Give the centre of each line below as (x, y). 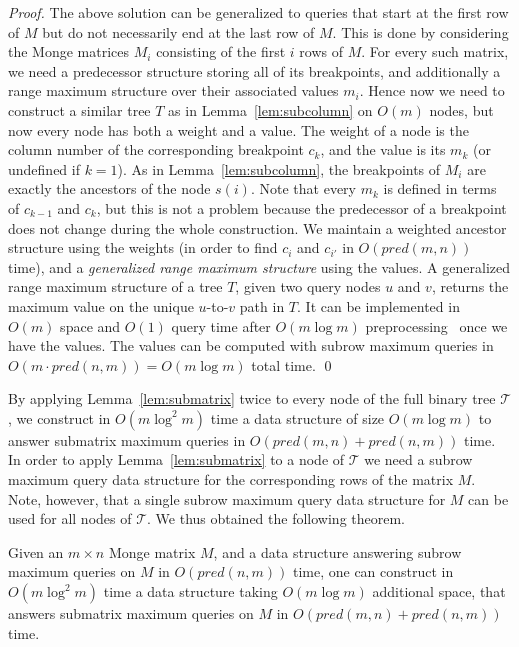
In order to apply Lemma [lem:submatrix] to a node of (176, 459)
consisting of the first (221, 51)
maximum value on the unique (101, 305)
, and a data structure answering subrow (337, 551)
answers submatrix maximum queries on (131, 613)
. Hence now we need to (432, 90)
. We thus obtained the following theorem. (276, 518)
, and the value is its (383, 149)
